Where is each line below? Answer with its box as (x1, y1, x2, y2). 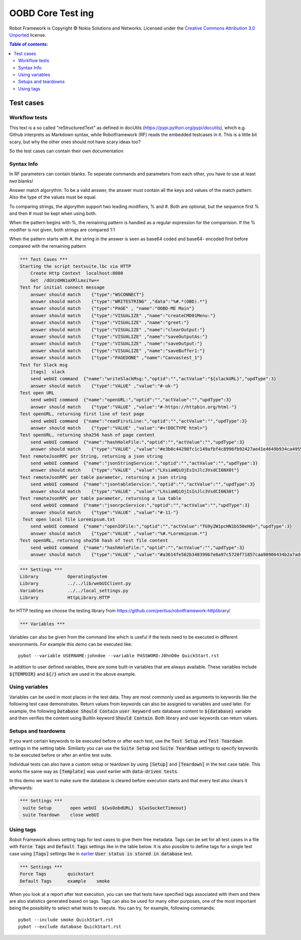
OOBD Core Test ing (9, 8, 94, 19)
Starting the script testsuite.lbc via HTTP (20, 264, 131, 269)
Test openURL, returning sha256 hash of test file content (20, 538, 168, 544)
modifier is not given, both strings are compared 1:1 (9, 227, 115, 233)
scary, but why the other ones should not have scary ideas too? (9, 139, 141, 145)
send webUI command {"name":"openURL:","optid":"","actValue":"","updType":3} (30, 397, 232, 403)
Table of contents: (9, 41, 49, 47)
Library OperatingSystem (20, 574, 107, 580)
